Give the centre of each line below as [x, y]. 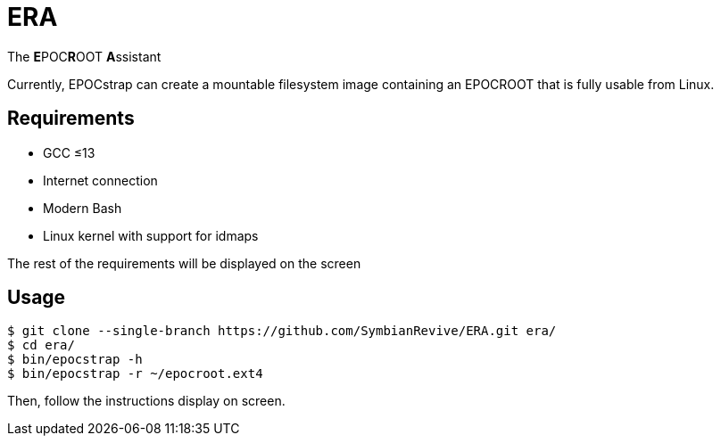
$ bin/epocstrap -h [75, 360]
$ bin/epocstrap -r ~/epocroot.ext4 [135, 374]
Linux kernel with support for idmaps [151, 235]
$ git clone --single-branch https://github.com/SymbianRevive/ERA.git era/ [282, 331]
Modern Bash [83, 208]
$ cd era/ [41, 345]
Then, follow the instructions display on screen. [146, 401]
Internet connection [100, 180]
